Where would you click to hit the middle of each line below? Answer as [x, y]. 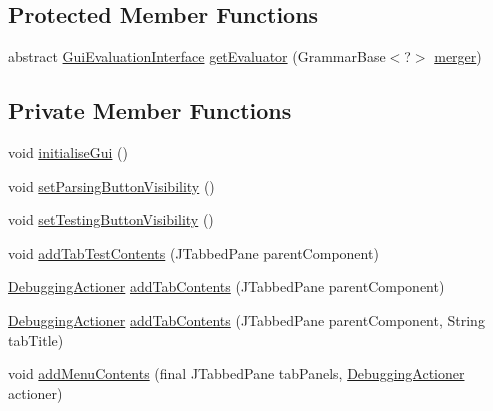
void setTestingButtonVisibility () [111, 219]
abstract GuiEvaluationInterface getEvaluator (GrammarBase [197, 56]
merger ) [458, 56]
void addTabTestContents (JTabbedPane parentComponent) [193, 252]
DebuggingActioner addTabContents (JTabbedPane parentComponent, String [246, 319]
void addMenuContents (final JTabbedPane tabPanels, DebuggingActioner [236, 373]
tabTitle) [36, 339]
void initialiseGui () [68, 152]
